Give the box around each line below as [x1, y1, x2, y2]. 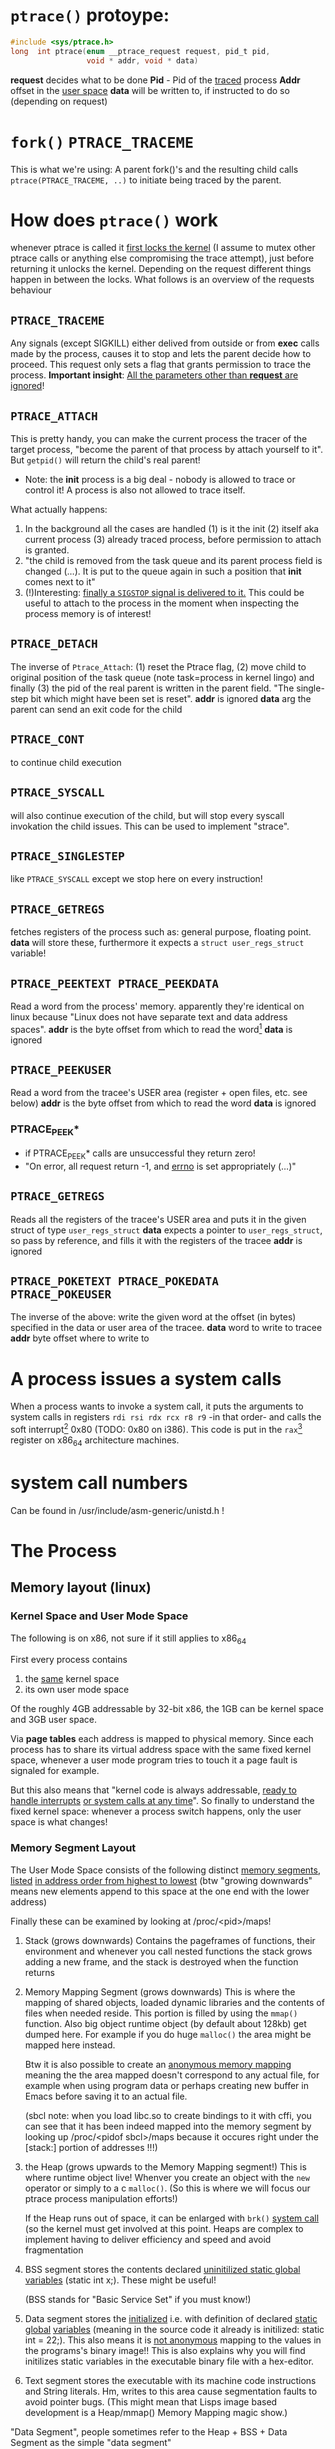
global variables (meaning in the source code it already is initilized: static [24, 2323, 325, 2335]
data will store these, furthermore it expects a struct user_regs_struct [10, 937, 305, 949]
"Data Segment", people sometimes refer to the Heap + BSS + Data [10, 2425, 288, 2438]
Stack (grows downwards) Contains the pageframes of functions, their [24, 1934, 316, 1946]
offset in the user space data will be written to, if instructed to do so [10, 84, 290, 96]
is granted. [24, 544, 70, 556]
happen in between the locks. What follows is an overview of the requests [10, 274, 315, 286]
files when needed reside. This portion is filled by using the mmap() [24, 2007, 298, 2019]
